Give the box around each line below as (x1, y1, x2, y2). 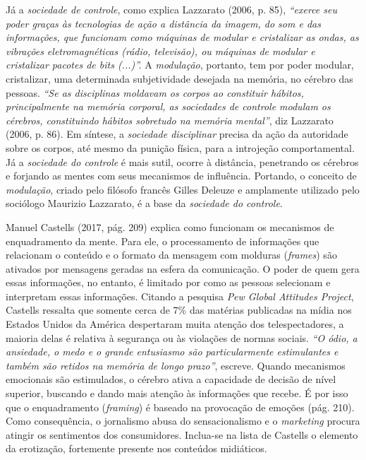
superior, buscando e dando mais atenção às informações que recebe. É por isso (6, 386, 348, 401)
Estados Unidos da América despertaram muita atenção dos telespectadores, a (6, 317, 344, 331)
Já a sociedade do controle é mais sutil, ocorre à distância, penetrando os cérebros (6, 154, 359, 169)
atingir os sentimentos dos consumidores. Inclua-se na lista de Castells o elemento (6, 427, 358, 442)
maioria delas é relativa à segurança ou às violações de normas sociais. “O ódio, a (6, 330, 358, 345)
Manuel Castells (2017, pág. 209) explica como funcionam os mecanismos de (6, 219, 334, 234)
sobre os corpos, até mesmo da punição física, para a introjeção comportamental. (6, 140, 355, 155)
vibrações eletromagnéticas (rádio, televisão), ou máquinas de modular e (6, 43, 315, 58)
